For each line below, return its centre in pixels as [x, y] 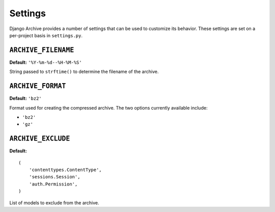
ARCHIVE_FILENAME [42, 50]
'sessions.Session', [54, 177]
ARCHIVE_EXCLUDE [40, 139]
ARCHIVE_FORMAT [38, 86]
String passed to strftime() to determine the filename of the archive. [84, 72]
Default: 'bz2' [25, 98]
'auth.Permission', [53, 184]
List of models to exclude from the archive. [54, 203]
